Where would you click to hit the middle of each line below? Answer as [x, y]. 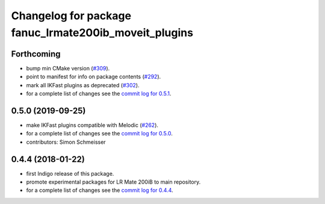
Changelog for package [71, 16]
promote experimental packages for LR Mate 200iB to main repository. [113, 182]
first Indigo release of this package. [70, 173]
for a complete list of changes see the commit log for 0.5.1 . [99, 94]
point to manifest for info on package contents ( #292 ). [94, 77]
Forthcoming [36, 54]
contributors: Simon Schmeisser [66, 142]
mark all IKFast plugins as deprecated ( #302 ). [83, 85]
